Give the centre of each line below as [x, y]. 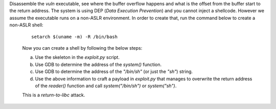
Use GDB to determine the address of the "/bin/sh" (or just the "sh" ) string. [114, 71]
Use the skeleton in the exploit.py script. [77, 57]
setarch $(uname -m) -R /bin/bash [74, 37]
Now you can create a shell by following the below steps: [82, 48]
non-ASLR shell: [26, 25]
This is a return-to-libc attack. [54, 95]
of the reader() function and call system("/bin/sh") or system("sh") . [106, 86]
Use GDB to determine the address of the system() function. [98, 64]
